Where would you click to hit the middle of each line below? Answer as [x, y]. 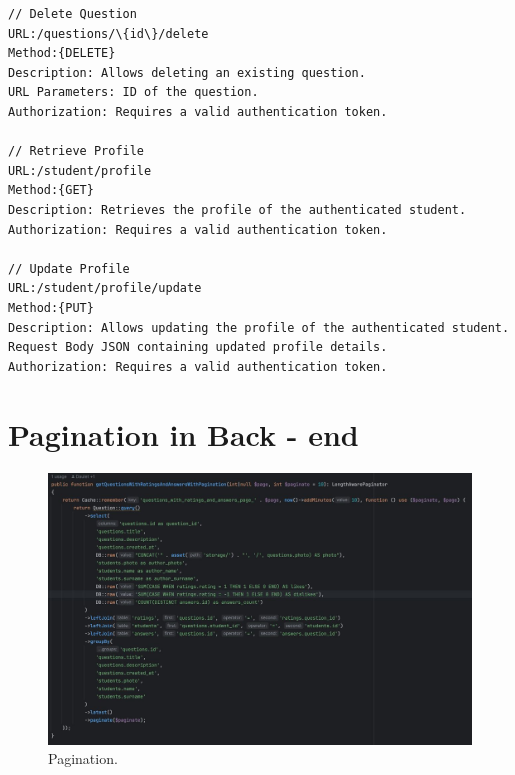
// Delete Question [72, 14]
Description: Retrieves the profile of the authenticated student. [237, 209]
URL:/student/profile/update [105, 288]
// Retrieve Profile [76, 151]
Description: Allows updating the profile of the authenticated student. [259, 327]
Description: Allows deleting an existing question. [187, 72]
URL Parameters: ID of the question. [133, 92]
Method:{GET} [51, 190]
